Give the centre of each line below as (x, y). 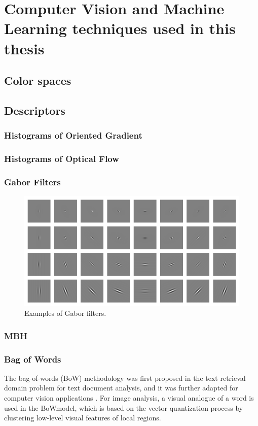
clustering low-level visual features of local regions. (83, 418)
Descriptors (35, 110)
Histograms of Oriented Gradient (73, 135)
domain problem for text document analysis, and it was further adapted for (121, 388)
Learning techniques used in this (120, 28)
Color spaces (38, 80)
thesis (24, 48)
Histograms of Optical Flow (62, 159)
